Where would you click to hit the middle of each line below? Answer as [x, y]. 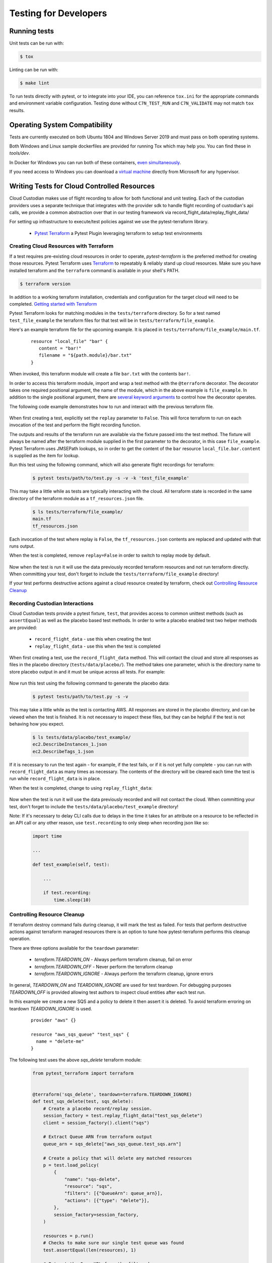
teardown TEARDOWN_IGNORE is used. [51, 1008]
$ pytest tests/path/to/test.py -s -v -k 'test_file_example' [111, 478]
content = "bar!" [60, 348]
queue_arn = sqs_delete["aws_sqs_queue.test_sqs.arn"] [112, 1144]
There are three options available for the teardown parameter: [74, 948]
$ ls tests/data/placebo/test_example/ [82, 737]
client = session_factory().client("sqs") [96, 1123]
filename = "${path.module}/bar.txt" [85, 355]
